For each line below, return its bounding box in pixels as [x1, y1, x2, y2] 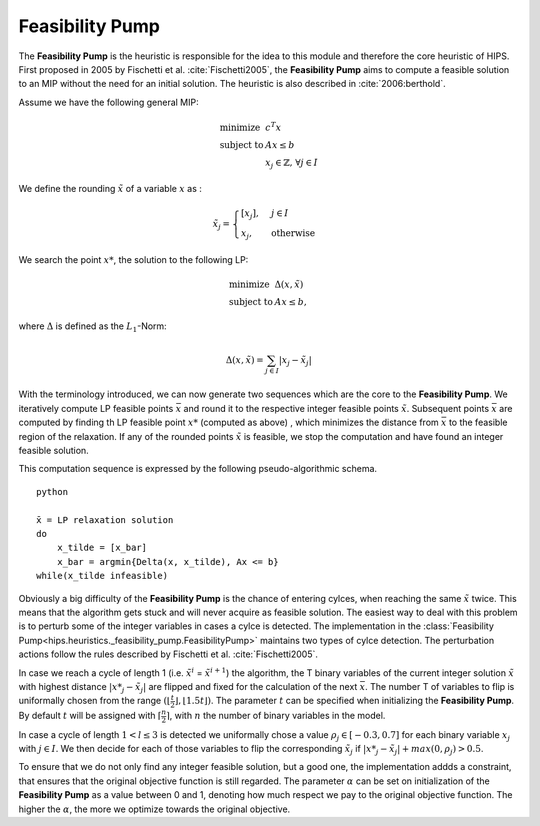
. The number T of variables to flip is [365, 680, 515, 692]
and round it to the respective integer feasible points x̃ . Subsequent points [183, 402, 490, 414]
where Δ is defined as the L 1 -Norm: [18, 320, 167, 334]
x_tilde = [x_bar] [56, 542, 148, 554]
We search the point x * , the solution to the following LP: [18, 253, 249, 265]
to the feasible [448, 416, 508, 429]
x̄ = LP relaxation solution [36, 514, 174, 525]
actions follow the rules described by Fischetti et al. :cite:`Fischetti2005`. [18, 648, 319, 660]
